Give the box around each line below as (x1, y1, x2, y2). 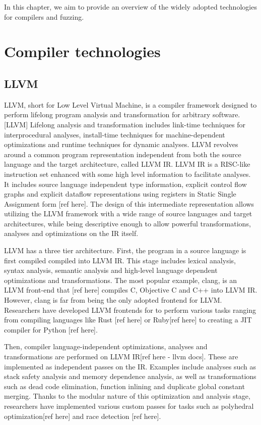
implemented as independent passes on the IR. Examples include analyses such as (4, 361, 256, 371)
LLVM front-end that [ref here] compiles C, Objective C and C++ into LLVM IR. (4, 285, 257, 295)
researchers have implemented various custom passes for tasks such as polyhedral (4, 400, 254, 411)
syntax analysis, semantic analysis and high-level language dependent (4, 265, 218, 275)
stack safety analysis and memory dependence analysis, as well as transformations (4, 371, 256, 382)
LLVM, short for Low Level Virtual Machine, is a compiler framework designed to (4, 99, 257, 110)
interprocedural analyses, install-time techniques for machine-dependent (4, 129, 225, 139)
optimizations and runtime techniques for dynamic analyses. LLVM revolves (4, 139, 238, 150)
